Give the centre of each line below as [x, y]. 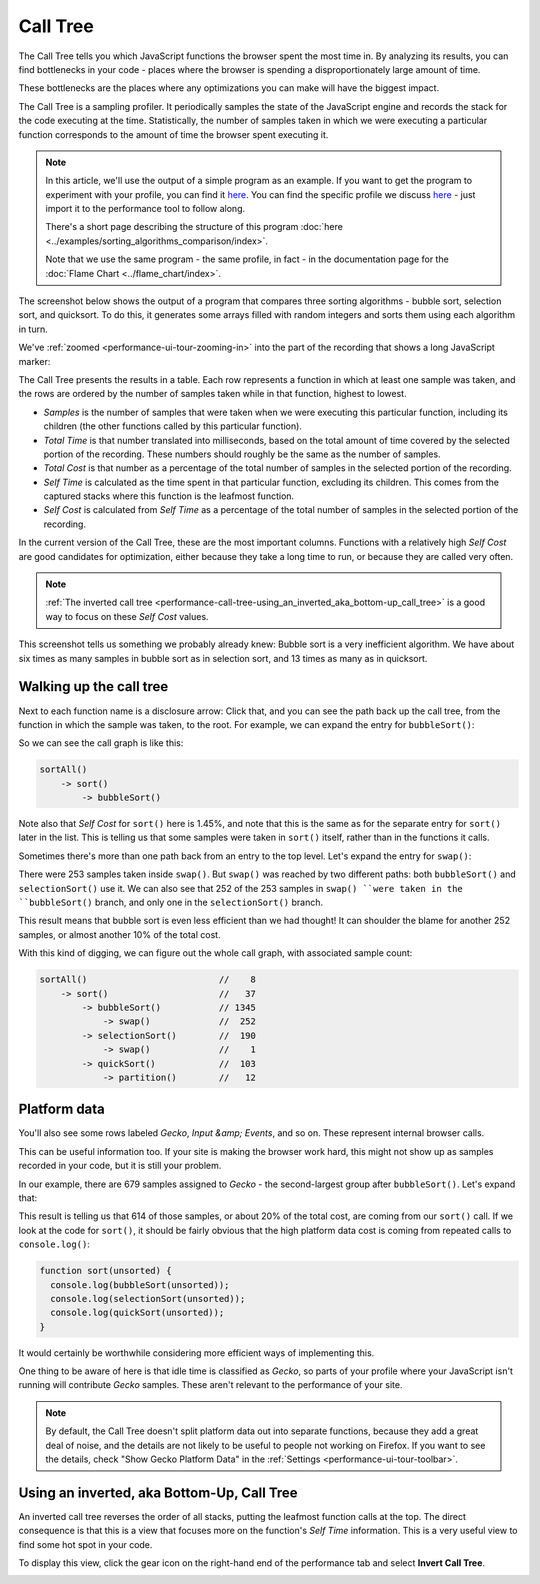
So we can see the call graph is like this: [101, 743]
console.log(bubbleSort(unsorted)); [140, 1284]
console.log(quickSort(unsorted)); [137, 1313]
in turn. [33, 329]
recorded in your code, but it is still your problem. [120, 1166]
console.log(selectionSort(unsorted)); [148, 1298]
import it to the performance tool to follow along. [145, 209]
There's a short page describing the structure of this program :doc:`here [194, 227]
